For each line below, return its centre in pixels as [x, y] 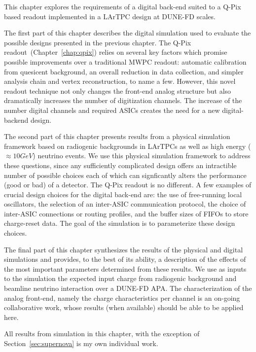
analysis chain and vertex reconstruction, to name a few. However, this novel [120, 81]
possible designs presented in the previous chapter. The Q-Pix [98, 42]
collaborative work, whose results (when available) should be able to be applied [124, 307]
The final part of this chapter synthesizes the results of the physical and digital [124, 249]
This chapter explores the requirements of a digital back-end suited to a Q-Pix [123, 6]
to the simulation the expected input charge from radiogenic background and [120, 278]
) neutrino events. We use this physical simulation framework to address [142, 156]
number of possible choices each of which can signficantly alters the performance [125, 175]
